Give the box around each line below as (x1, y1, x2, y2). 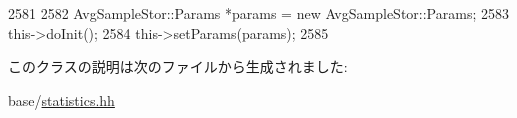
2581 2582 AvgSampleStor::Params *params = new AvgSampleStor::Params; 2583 (8, 3, 509, 23)
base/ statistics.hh (8, 89, 115, 110)
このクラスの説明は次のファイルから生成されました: (8, 56, 348, 77)
